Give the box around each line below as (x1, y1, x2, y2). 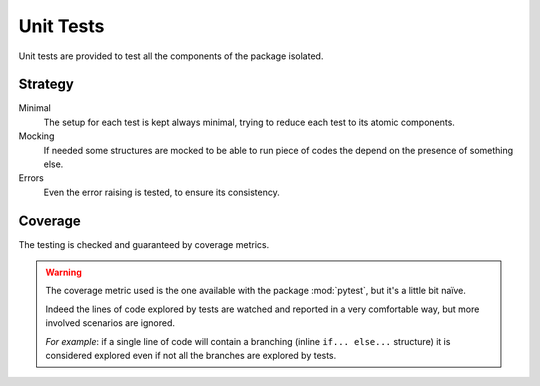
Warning (45, 266, 82, 279)
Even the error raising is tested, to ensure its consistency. (43, 186, 280, 198)
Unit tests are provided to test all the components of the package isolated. (18, 50, 324, 62)
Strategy (18, 76, 74, 93)
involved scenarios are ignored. (45, 317, 175, 329)
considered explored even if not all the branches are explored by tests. (45, 350, 337, 362)
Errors (18, 172, 44, 184)
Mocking (18, 130, 55, 142)
